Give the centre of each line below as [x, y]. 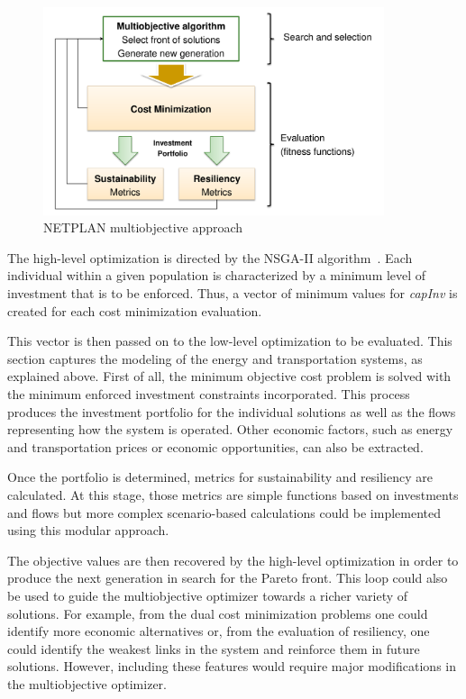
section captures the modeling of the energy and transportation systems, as [215, 358]
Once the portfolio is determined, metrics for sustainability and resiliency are [220, 477]
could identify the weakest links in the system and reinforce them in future [214, 648]
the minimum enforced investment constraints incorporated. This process [209, 394]
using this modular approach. [88, 530]
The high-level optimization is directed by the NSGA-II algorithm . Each [210, 257]
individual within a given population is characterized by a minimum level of [217, 275]
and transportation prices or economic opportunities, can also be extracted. [215, 446]
